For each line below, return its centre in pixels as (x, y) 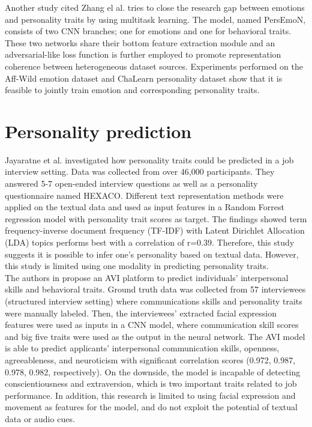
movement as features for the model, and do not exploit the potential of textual (151, 407)
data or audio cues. (40, 418)
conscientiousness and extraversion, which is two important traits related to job (151, 383)
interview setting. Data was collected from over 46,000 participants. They (140, 171)
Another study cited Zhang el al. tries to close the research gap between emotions (155, 7)
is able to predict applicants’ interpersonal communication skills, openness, (142, 348)
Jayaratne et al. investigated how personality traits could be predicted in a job (149, 159)
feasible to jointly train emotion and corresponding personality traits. (132, 90)
